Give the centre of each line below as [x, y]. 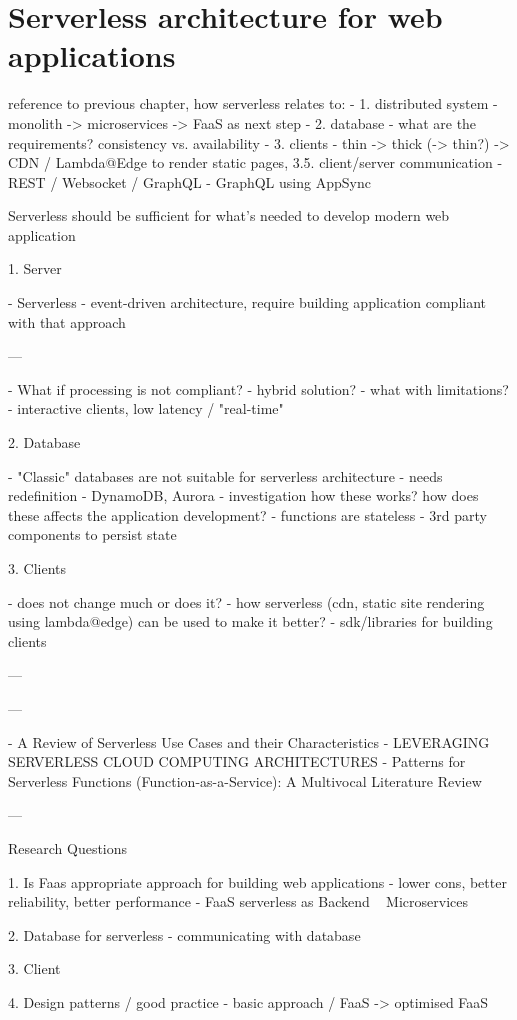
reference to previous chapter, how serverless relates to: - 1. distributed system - [253, 103]
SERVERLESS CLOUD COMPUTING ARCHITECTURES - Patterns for [237, 761]
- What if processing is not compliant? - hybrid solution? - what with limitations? [258, 388]
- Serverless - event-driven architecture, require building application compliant [247, 302]
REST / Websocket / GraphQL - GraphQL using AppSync [189, 181]
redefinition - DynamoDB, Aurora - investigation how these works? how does [243, 495]
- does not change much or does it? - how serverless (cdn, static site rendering [246, 601]
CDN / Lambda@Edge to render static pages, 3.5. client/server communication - [255, 162]
